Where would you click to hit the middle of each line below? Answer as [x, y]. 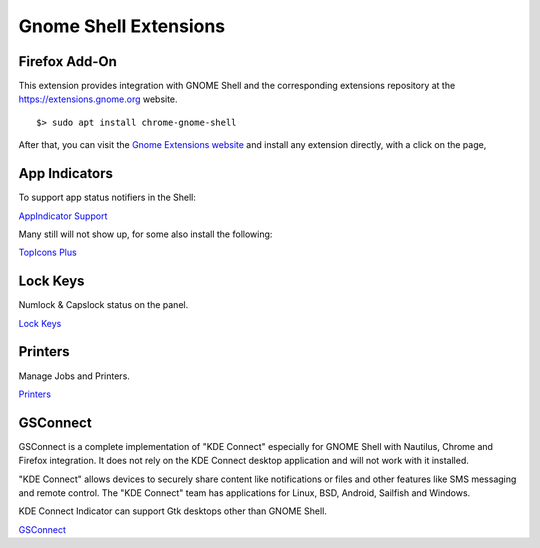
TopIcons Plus [47, 252]
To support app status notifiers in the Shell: [107, 197]
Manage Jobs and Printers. [74, 376]
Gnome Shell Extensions [122, 26]
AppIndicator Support [63, 216]
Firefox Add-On [67, 61]
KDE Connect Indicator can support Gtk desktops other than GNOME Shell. [172, 511]
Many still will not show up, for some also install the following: [145, 234]
